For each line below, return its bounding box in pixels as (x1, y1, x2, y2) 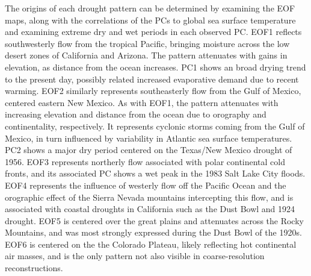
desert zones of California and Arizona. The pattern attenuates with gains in (5, 49, 288, 61)
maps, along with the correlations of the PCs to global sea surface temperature (5, 13, 296, 26)
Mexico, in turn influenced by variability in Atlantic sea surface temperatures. (5, 131, 292, 144)
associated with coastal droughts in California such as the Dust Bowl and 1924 (5, 202, 295, 215)
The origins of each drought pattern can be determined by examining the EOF (5, 2, 295, 14)
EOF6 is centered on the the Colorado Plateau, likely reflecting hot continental (5, 237, 297, 250)
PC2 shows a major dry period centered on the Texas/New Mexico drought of (5, 143, 292, 156)
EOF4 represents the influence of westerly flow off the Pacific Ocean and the (5, 178, 286, 191)
